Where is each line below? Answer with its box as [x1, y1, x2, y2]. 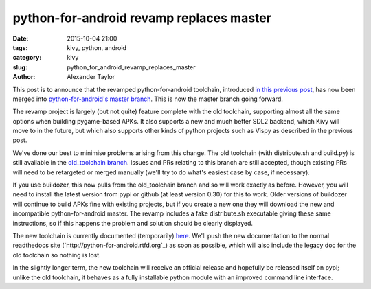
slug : [12, 62, 27, 71]
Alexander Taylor [67, 73, 115, 81]
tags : [12, 43, 28, 51]
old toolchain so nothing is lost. [12, 251, 101, 259]
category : [12, 54, 42, 62]
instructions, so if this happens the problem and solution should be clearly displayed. [12, 219, 254, 227]
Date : [12, 34, 29, 43]
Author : [12, 73, 36, 81]
